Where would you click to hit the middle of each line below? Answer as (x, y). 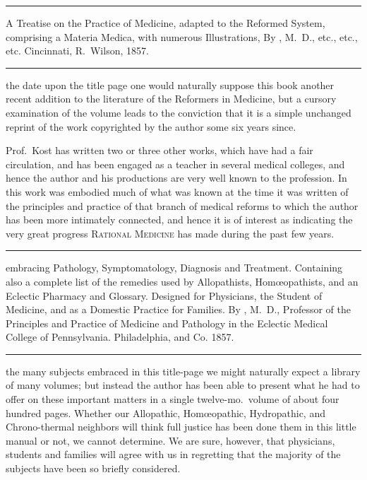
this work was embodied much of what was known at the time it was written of (177, 191)
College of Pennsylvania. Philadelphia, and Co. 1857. (120, 337)
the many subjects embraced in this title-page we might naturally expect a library (183, 371)
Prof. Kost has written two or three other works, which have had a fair (160, 150)
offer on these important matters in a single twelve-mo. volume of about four (173, 399)
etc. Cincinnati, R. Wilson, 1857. (77, 51)
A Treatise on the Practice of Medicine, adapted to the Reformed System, (166, 23)
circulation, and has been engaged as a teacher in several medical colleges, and (175, 164)
